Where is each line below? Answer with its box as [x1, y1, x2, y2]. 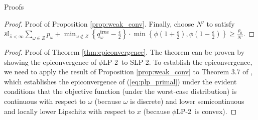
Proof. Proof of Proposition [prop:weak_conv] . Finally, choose [4, 18, 194, 29]
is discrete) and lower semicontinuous [130, 95, 244, 106]
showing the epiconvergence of [4, 56, 97, 67]
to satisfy [206, 18, 235, 29]
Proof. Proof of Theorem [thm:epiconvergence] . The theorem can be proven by [4, 46, 245, 57]
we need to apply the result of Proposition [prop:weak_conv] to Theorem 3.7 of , [4, 66, 253, 77]
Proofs [4, 2, 24, 12]
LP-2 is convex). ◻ [176, 105, 237, 116]
